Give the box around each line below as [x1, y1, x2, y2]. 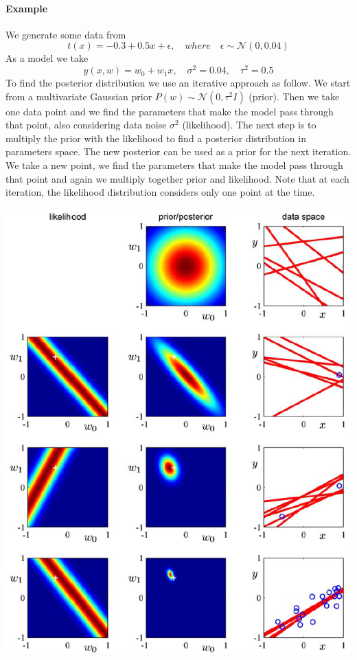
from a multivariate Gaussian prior [5, 89, 152, 103]
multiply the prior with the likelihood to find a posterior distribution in [5, 130, 306, 145]
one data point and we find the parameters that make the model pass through [5, 104, 334, 118]
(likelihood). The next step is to [182, 117, 316, 132]
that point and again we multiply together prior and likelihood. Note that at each [5, 171, 349, 185]
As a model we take [5, 51, 89, 65]
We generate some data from [5, 27, 126, 41]
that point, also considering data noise [5, 117, 167, 132]
